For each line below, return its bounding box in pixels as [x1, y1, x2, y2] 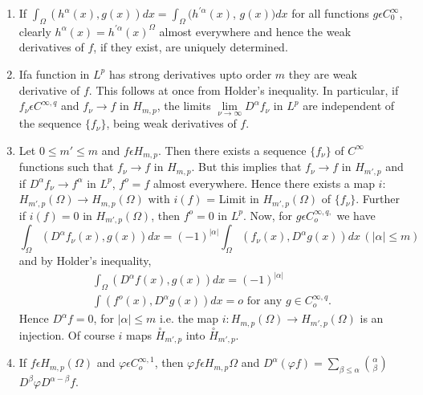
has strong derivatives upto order [108, 65, 272, 82]
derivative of [18, 81, 80, 98]
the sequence [18, 115, 82, 132]
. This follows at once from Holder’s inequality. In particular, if [88, 81, 399, 98]
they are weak [288, 65, 357, 82]
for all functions [291, 5, 369, 21]
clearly [18, 22, 51, 39]
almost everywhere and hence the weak [159, 22, 352, 39]
